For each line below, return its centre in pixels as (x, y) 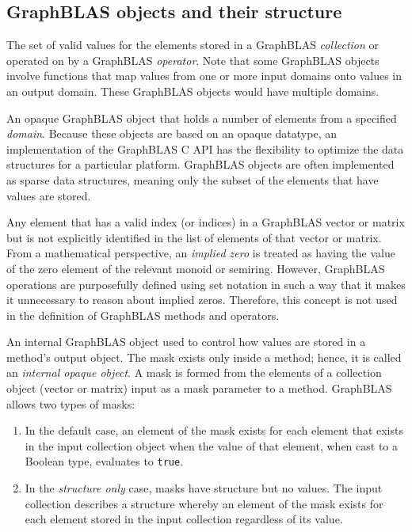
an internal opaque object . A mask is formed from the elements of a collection (194, 372)
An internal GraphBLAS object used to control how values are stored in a (186, 342)
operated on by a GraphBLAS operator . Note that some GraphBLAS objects (193, 60)
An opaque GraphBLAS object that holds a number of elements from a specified (202, 118)
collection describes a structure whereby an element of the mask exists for (204, 503)
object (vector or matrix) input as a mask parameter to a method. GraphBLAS (199, 388)
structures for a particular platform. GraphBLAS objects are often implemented (200, 164)
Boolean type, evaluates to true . (104, 461)
